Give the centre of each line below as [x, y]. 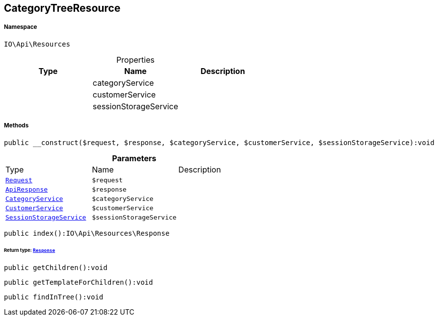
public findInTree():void [54, 297]
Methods [16, 126]
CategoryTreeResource [62, 8]
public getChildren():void [56, 268]
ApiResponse [27, 189]
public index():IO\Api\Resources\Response [87, 233]
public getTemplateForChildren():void [79, 283]
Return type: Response [30, 250]
